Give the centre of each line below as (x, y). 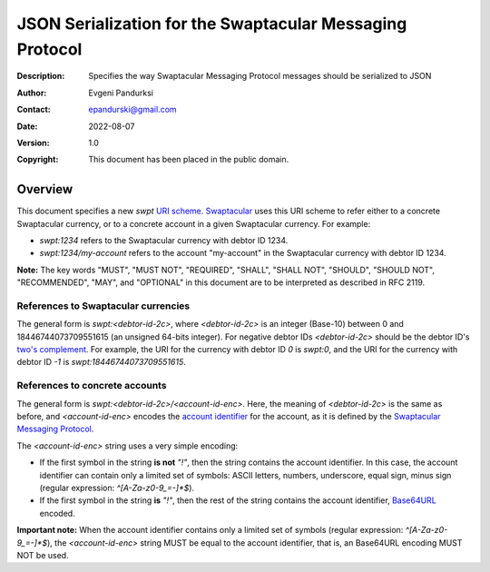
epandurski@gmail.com (132, 110)
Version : (33, 143)
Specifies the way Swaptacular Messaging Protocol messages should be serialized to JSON (260, 76)
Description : (41, 76)
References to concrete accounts (92, 386)
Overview (45, 189)
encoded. (58, 513)
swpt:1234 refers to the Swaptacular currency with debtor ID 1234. (164, 240)
